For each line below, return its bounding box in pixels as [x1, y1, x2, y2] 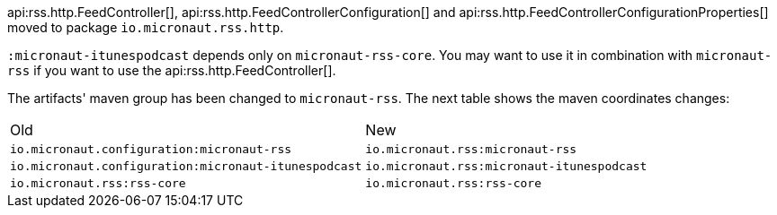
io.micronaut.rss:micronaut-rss [365, 142, 577, 156]
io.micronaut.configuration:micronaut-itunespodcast [10, 159, 362, 173]
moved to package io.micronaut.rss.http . [7, 20, 284, 35]
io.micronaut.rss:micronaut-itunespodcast [365, 159, 647, 173]
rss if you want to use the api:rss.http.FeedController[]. [7, 63, 336, 78]
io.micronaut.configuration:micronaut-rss [10, 142, 292, 156]
